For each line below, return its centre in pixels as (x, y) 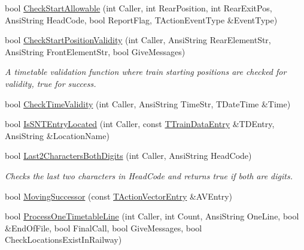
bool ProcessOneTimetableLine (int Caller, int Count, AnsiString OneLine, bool (152, 216)
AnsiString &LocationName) (57, 135)
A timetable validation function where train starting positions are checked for (146, 72)
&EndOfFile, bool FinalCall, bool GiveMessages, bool (104, 228)
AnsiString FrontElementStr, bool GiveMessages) (95, 51)
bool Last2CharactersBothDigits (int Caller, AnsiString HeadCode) (128, 156)
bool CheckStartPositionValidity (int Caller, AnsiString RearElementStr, (138, 40)
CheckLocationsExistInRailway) (63, 240)
